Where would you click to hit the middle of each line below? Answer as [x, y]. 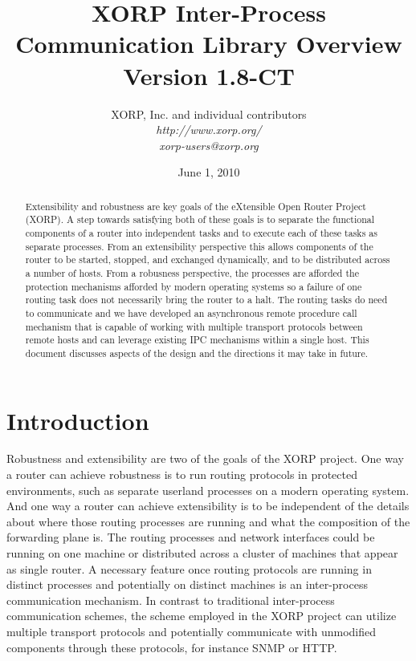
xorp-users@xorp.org [209, 145]
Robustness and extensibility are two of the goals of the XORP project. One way [205, 458]
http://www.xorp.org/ [209, 130]
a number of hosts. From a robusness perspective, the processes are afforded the [192, 272]
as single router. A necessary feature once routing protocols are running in [189, 568]
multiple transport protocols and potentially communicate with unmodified [191, 632]
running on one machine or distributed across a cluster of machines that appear [202, 553]
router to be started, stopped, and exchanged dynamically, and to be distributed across [208, 260]
